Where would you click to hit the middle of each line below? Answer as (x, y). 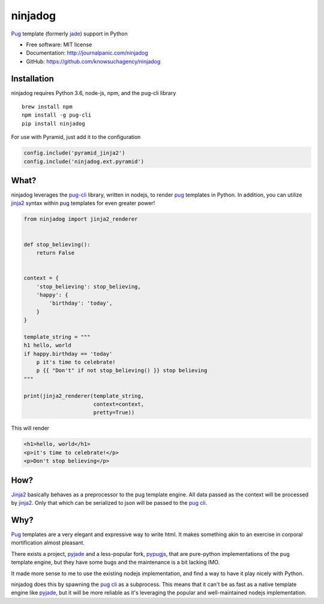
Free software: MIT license (59, 44)
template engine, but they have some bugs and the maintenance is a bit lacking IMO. (115, 563)
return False (55, 253)
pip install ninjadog (53, 124)
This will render (30, 428)
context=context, (118, 404)
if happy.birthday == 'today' (68, 354)
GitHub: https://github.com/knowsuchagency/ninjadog (93, 61)
